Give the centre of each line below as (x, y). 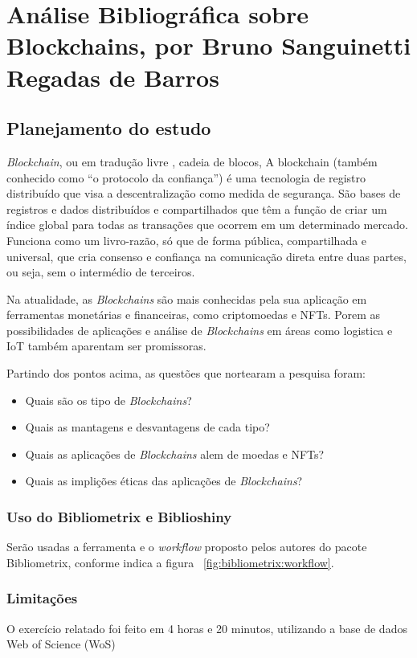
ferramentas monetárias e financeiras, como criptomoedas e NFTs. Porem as (193, 315)
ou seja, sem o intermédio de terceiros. (101, 272)
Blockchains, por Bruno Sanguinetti (209, 45)
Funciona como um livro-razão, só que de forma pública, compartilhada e (187, 240)
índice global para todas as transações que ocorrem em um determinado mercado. (207, 225)
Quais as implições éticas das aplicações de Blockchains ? (164, 481)
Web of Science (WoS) (61, 644)
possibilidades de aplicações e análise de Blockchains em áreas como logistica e (200, 330)
